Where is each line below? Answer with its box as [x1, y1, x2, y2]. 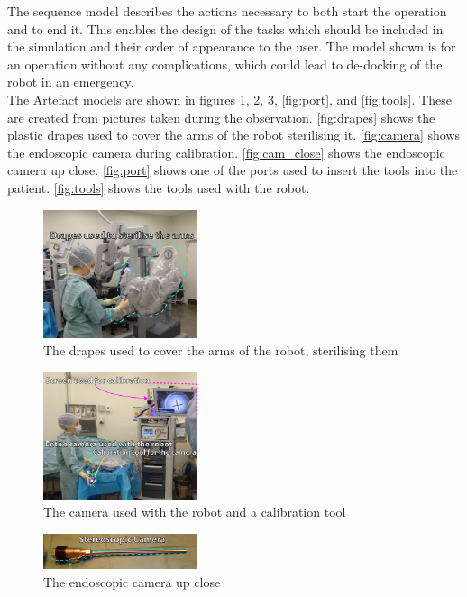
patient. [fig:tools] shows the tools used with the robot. [7, 178, 310, 197]
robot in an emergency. [7, 72, 134, 91]
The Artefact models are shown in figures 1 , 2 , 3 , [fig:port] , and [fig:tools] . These [7, 89, 452, 108]
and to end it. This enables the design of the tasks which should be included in [7, 19, 444, 38]
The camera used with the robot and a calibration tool [43, 502, 346, 521]
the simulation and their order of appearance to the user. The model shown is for [7, 37, 456, 56]
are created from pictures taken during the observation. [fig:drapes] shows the [7, 107, 435, 126]
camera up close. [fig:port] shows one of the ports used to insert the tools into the [7, 161, 458, 179]
